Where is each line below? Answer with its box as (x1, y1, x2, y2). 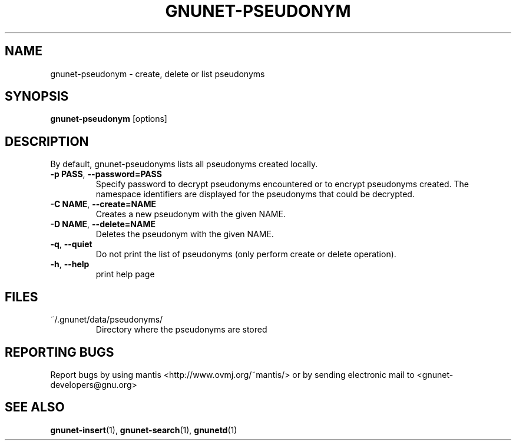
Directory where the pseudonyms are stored (95, 324, 267, 335)
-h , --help (50, 259, 90, 270)
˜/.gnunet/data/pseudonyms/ (50, 314, 163, 325)
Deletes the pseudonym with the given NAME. (95, 229, 274, 240)
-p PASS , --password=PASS (50, 169, 162, 180)
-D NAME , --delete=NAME (50, 219, 156, 230)
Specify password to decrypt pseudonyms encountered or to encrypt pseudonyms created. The (95, 179, 469, 190)
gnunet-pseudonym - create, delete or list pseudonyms (50, 68, 265, 79)
